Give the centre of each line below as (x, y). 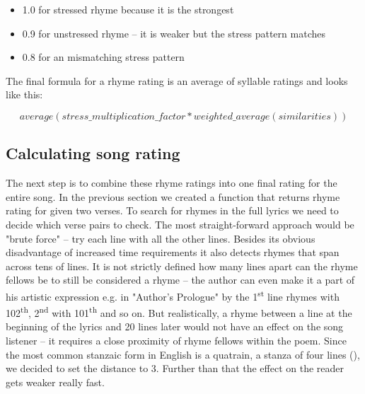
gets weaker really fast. (55, 382)
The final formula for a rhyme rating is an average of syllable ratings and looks (177, 80)
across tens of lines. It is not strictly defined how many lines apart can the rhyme (182, 266)
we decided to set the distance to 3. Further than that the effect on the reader (175, 368)
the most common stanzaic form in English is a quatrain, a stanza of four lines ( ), (183, 354)
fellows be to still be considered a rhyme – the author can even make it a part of (180, 280)
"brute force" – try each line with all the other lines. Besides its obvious (161, 238)
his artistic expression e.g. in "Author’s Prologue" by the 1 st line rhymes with (173, 295)
